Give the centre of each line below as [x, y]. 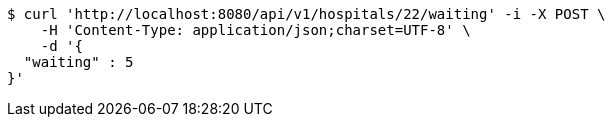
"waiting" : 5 [78, 62]
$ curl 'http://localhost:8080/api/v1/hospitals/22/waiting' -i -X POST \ [306, 14]
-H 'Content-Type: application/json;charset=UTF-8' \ [255, 30]
